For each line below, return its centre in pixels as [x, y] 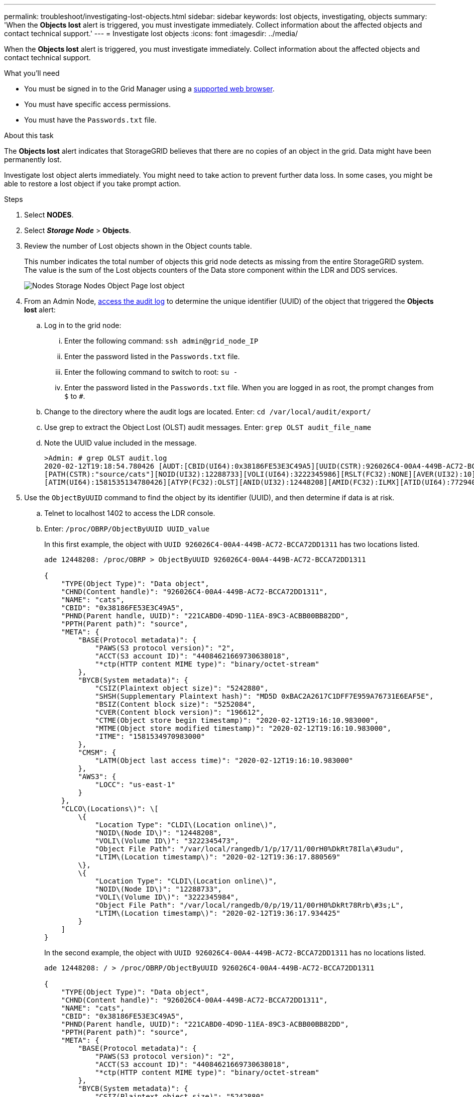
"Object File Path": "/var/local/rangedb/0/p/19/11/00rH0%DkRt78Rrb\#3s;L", [250, 905]
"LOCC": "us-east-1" [135, 785]
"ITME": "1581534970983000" [150, 736]
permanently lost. [33, 159]
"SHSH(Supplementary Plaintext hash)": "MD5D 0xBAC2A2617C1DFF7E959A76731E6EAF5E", [264, 696]
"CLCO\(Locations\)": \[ [110, 809]
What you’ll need [32, 73]
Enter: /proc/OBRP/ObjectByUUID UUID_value [127, 529]
